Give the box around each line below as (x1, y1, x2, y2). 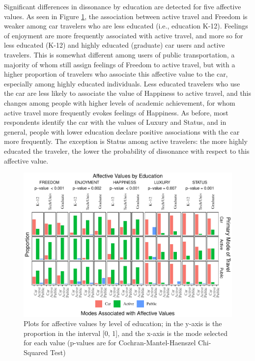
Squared (24, 347, 48, 357)
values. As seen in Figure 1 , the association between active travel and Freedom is (4, 11, 248, 21)
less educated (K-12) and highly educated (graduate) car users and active (4, 40, 225, 50)
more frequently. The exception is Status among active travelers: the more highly (4, 136, 248, 146)
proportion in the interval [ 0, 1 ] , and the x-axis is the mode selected (24, 328, 227, 338)
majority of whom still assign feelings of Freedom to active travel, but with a (4, 59, 235, 69)
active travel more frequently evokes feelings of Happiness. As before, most (4, 107, 228, 117)
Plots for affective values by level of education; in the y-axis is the (24, 318, 222, 329)
